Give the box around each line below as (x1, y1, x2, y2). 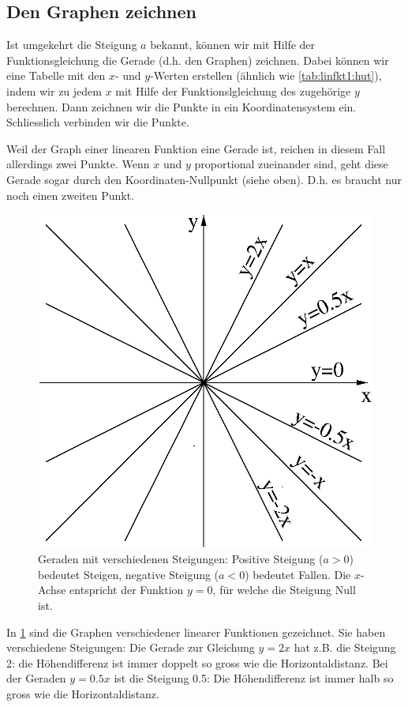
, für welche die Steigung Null (212, 581, 356, 598)
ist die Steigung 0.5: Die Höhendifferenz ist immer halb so (114, 670, 394, 686)
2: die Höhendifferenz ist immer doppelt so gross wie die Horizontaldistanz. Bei (6, 654, 388, 671)
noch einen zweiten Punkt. (6, 186, 134, 203)
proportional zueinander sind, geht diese (194, 156, 388, 172)
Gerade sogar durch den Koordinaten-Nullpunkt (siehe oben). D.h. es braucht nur (6, 171, 402, 187)
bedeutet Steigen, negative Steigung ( (38, 566, 219, 582)
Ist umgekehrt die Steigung (6, 36, 137, 53)
